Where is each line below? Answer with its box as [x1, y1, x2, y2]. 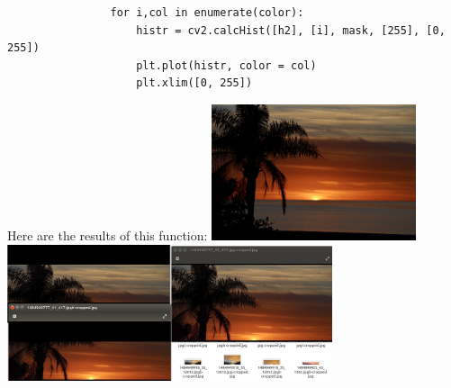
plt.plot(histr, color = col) [136, 59, 317, 72]
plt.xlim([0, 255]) [136, 77, 253, 90]
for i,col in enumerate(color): [110, 6, 304, 19]
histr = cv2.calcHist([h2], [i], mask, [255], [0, [136, 23, 446, 37]
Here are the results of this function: [7, 226, 208, 245]
